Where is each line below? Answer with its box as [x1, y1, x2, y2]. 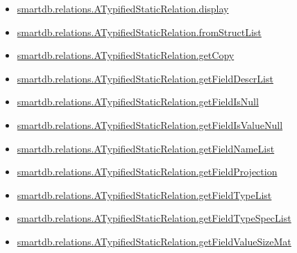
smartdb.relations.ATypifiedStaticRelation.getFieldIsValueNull [17, 117, 283, 132]
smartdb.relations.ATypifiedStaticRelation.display [17, 1, 229, 15]
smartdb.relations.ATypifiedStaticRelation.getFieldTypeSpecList [17, 211, 291, 225]
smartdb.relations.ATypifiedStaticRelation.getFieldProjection [17, 164, 278, 179]
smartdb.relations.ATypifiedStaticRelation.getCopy [17, 48, 235, 62]
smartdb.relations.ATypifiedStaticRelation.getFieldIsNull [17, 94, 259, 109]
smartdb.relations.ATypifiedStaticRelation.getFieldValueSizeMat [17, 234, 291, 248]
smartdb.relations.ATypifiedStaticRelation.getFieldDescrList [17, 71, 273, 85]
